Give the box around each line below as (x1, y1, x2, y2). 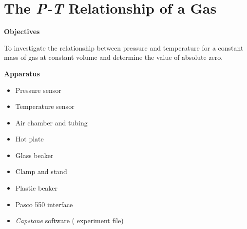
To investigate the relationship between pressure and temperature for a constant (4, 42, 244, 53)
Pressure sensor (15, 85, 61, 95)
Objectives (4, 26, 40, 36)
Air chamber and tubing (15, 117, 88, 127)
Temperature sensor (15, 101, 75, 111)
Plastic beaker (15, 183, 58, 193)
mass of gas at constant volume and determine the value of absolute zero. (4, 52, 223, 62)
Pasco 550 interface (15, 199, 73, 209)
